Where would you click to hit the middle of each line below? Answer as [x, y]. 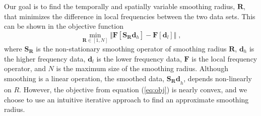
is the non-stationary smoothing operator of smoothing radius [131, 48]
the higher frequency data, [45, 58]
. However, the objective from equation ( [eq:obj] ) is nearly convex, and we [133, 90]
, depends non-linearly [218, 78]
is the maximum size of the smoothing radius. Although [142, 68]
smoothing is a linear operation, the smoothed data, [84, 78]
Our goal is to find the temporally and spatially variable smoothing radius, [120, 6]
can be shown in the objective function [64, 26]
